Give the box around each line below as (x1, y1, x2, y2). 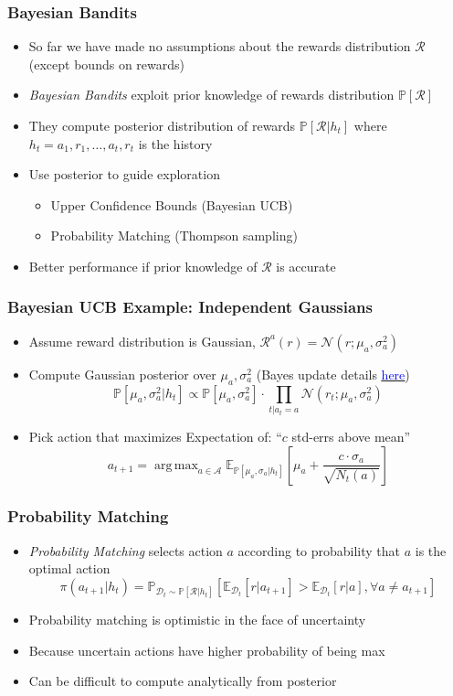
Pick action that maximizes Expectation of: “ (28, 426, 282, 445)
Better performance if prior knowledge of (28, 256, 258, 275)
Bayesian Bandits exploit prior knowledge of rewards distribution (28, 85, 395, 104)
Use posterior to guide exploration (28, 165, 220, 184)
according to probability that (237, 541, 401, 560)
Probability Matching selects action (28, 541, 223, 560)
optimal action (28, 559, 111, 578)
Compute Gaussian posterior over (28, 364, 216, 383)
